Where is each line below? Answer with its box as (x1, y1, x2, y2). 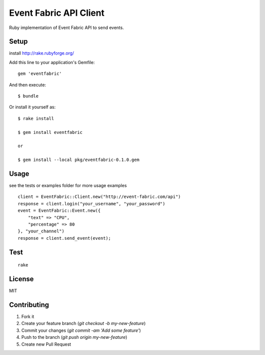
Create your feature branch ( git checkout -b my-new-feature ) (21, 321, 146, 326)
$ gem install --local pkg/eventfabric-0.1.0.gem (18, 157, 140, 162)
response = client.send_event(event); (18, 235, 111, 241)
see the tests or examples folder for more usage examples (9, 183, 127, 189)
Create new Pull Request (21, 341, 71, 347)
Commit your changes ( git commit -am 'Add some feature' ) (21, 327, 141, 333)
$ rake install (18, 116, 54, 121)
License (9, 275, 34, 283)
